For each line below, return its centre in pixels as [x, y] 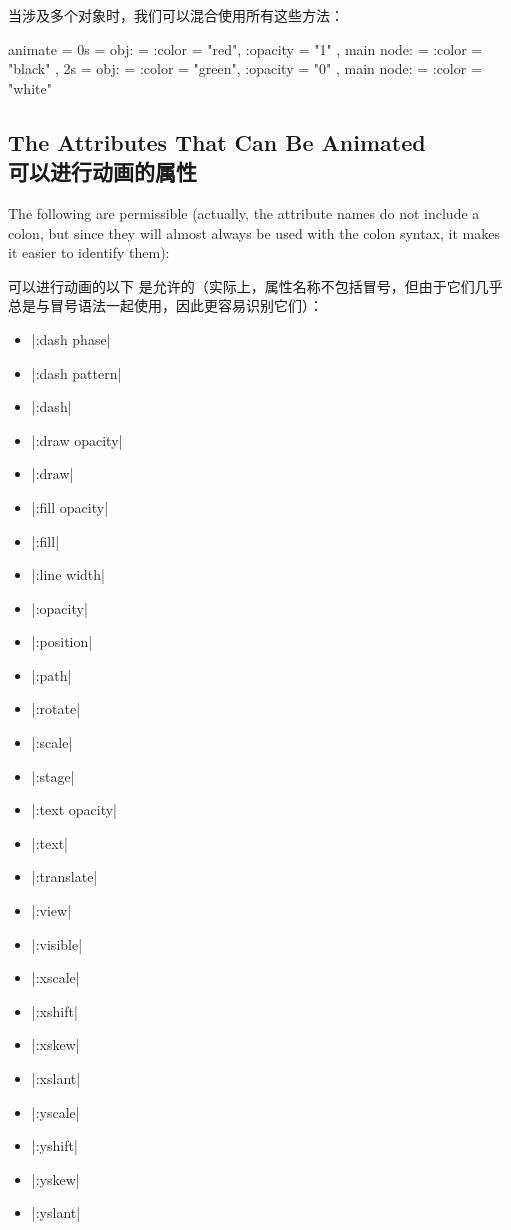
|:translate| [64, 876]
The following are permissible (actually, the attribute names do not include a [244, 212]
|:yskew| [55, 1178]
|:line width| [68, 574]
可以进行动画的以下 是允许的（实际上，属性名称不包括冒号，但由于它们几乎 [255, 285]
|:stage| [53, 775]
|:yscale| [55, 1111]
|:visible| [57, 943]
